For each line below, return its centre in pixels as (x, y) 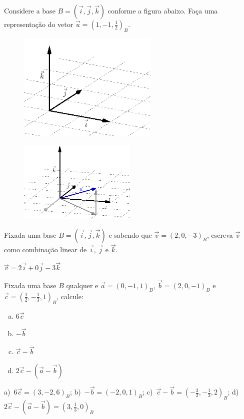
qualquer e (82, 285)
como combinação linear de (45, 249)
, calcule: (70, 296)
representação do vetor (39, 24)
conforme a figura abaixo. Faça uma (163, 10)
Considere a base (30, 10)
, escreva (220, 235)
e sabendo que (130, 235)
